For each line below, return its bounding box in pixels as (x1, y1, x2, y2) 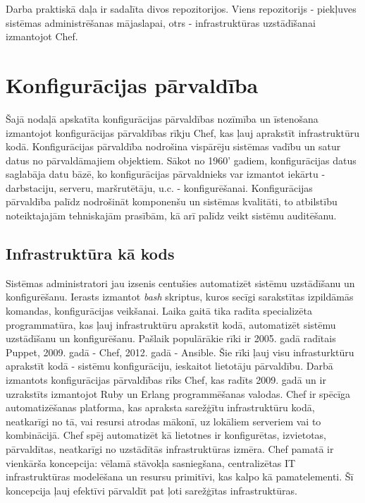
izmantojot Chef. (6, 29, 78, 44)
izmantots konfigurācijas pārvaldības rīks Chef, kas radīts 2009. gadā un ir (6, 372, 326, 387)
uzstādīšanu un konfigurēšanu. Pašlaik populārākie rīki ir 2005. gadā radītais (6, 331, 336, 346)
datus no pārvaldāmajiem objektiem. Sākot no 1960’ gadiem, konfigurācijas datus (6, 152, 357, 167)
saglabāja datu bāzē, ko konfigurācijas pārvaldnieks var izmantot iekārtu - (6, 166, 326, 181)
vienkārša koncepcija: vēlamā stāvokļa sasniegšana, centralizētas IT (6, 455, 296, 470)
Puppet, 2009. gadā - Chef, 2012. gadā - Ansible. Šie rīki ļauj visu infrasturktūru (6, 344, 354, 359)
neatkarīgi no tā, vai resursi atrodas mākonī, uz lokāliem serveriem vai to (6, 413, 321, 428)
